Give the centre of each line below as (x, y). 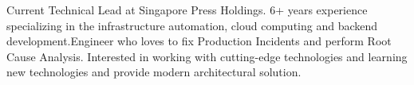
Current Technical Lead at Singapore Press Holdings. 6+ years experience (187, 10)
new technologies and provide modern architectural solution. (154, 72)
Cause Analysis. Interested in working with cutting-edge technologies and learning (207, 56)
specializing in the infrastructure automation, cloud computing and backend (192, 25)
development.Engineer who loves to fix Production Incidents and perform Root (199, 41)
